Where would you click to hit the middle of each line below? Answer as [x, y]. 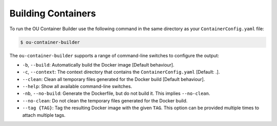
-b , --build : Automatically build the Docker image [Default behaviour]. [98, 65]
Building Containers [53, 13]
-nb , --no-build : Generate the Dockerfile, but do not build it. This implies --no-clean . [116, 93]
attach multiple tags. [44, 115]
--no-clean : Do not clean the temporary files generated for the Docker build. [105, 100]
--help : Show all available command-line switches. [77, 87]
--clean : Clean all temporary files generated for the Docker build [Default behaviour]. [114, 79]
